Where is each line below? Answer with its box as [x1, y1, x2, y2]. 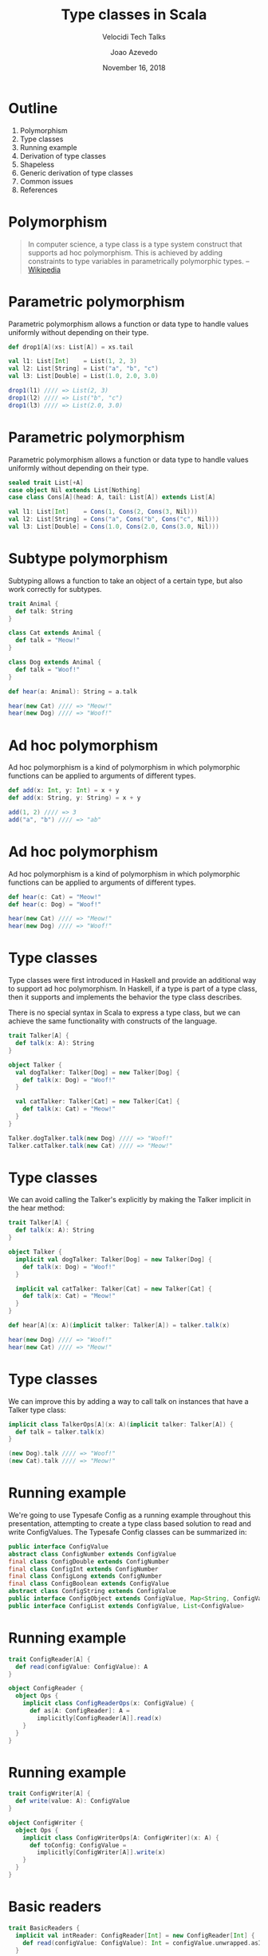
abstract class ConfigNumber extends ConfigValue [8, 1550, 177, 1558]
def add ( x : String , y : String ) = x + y [8, 794, 141, 803]
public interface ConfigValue [8, 1542, 109, 1551]
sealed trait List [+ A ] [8, 479, 84, 487]
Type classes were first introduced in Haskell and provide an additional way [8, 976, 257, 985]
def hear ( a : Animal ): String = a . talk [8, 688, 137, 696]
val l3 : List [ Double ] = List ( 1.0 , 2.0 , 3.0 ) [8, 373, 159, 381]
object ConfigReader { [8, 1685, 84, 1693]
